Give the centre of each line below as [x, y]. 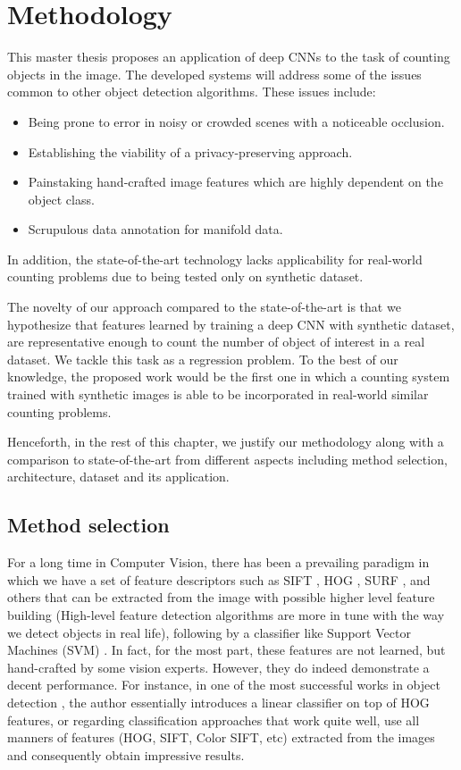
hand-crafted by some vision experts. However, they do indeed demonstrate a [218, 667]
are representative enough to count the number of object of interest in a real [216, 342]
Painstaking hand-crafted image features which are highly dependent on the [235, 182]
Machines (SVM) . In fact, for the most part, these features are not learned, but [226, 650]
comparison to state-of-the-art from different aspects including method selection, [227, 459]
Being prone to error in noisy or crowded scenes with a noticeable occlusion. [236, 121]
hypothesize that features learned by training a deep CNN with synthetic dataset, [231, 324]
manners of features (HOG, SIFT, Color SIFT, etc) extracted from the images [221, 737]
